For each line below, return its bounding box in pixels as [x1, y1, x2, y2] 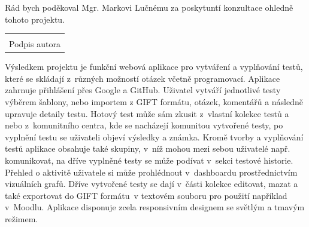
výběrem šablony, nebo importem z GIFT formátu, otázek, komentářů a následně [5, 96, 303, 108]
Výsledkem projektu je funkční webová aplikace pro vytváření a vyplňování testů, [5, 60, 303, 73]
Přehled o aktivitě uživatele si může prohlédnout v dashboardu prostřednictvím [5, 165, 298, 178]
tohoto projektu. [5, 13, 65, 25]
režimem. [5, 213, 38, 225]
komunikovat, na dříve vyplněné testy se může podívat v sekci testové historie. [5, 154, 293, 167]
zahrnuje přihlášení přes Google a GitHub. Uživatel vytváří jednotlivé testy [5, 84, 281, 96]
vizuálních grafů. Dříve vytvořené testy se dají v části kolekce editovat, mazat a [5, 177, 298, 190]
